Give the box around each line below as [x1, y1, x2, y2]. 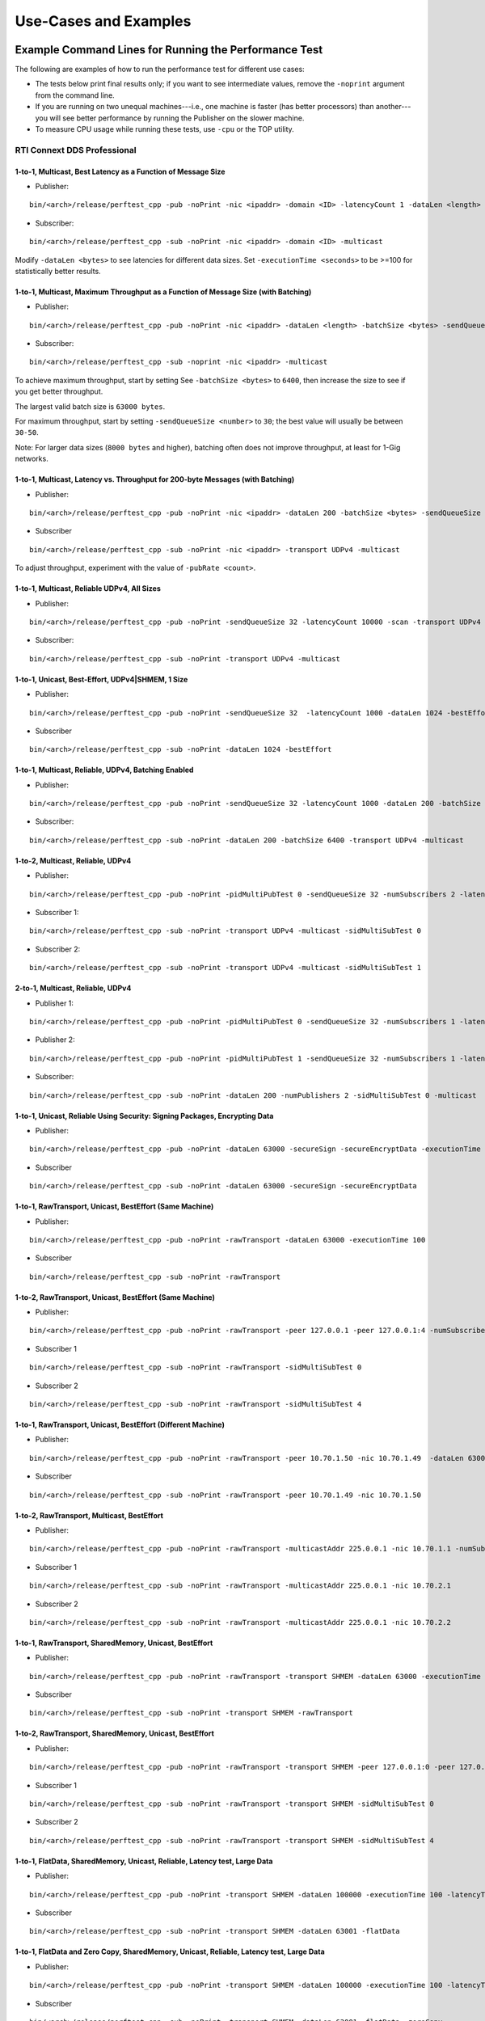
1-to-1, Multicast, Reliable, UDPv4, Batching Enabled [15, 765, 194, 775]
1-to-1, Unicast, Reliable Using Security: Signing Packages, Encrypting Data [15, 1111, 274, 1120]
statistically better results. [15, 266, 101, 276]
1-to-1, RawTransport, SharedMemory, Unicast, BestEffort [15, 1638, 213, 1648]
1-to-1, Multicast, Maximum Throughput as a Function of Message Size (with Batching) [15, 287, 312, 297]
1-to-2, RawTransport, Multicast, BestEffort [15, 1510, 163, 1520]
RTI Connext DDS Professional [15, 144, 137, 155]
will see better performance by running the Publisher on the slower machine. [49, 113, 305, 123]
